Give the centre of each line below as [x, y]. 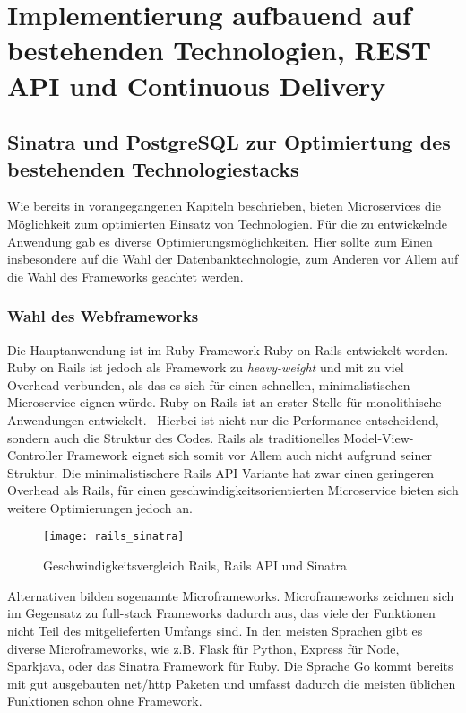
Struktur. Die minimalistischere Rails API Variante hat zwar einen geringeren [220, 472]
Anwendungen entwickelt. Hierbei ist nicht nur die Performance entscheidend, [223, 419]
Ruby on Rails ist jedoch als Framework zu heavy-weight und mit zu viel [206, 367]
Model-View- [379, 437]
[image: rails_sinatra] [114, 537]
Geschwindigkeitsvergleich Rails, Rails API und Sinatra [195, 565]
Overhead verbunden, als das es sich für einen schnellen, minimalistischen [209, 384]
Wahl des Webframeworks [103, 316]
